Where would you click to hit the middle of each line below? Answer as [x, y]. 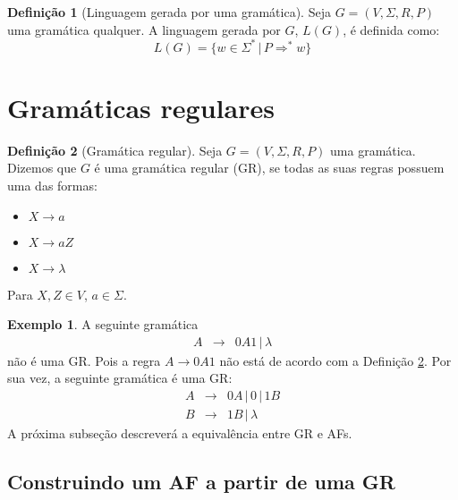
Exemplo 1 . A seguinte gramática [103, 324]
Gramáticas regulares [141, 107]
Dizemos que [42, 168]
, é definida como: [391, 29]
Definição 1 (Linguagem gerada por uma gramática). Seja [169, 12]
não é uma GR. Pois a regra [84, 360]
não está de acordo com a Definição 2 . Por [335, 360]
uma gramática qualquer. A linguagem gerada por [144, 29]
